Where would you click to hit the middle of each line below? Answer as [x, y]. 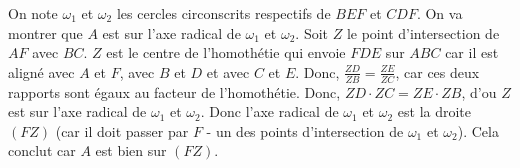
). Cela [478, 130]
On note [33, 13]
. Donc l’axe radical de [269, 111]
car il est [472, 52]
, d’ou [479, 91]
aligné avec [41, 71]
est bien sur [131, 150]
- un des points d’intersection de [305, 130]
